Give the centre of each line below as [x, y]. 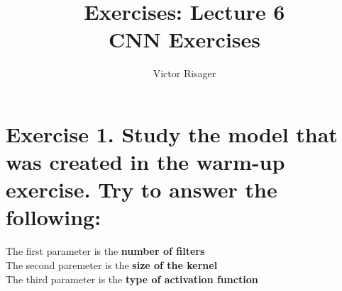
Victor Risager [184, 73]
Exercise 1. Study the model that [172, 133]
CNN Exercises [184, 39]
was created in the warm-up [145, 162]
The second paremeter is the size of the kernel [112, 265]
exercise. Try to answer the [142, 189]
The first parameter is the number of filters [105, 251]
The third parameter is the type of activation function [132, 279]
